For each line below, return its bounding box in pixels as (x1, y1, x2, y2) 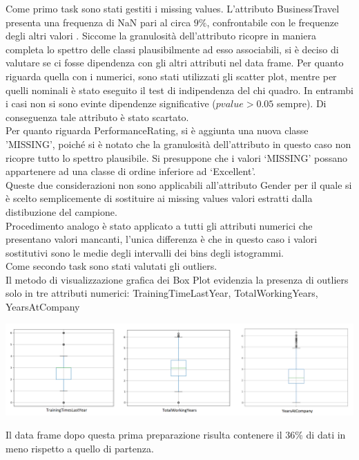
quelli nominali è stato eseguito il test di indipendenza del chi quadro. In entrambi (6, 82, 353, 97)
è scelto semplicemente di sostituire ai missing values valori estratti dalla (6, 191, 313, 205)
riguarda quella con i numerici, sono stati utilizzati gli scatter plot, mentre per (6, 68, 337, 83)
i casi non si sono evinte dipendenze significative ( (6, 96, 216, 111)
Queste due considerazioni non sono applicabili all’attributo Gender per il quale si (6, 177, 352, 192)
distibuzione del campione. (6, 204, 117, 219)
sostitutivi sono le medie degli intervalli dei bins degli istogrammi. (6, 245, 284, 259)
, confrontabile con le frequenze (206, 15, 339, 29)
